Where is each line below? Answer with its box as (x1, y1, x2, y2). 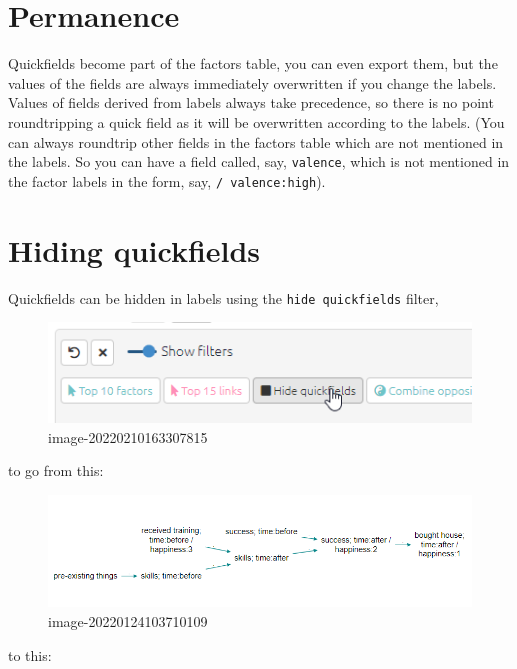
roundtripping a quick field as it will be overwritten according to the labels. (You (8, 111, 505, 132)
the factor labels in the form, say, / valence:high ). (8, 170, 326, 191)
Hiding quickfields (8, 229, 261, 270)
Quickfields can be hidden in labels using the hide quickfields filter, (8, 287, 439, 308)
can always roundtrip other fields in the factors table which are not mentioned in (8, 131, 504, 152)
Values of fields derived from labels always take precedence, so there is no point (8, 92, 494, 113)
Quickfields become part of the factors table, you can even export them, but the (8, 53, 498, 74)
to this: (8, 644, 52, 665)
